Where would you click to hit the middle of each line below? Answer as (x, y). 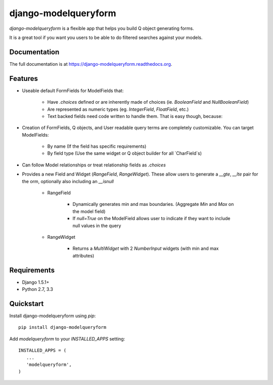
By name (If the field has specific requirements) (97, 146)
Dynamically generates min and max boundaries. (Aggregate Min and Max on (153, 204)
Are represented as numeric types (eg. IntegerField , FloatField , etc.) (118, 109)
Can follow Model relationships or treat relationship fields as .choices (94, 165)
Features (24, 78)
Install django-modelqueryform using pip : (53, 316)
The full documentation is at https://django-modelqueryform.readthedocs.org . (91, 64)
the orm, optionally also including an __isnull (68, 181)
